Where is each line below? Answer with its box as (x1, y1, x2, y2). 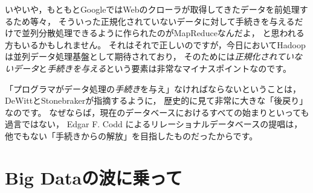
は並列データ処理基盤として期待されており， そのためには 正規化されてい (5, 50, 294, 63)
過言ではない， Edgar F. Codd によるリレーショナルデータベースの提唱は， (5, 118, 303, 130)
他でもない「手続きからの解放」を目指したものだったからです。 (5, 129, 258, 142)
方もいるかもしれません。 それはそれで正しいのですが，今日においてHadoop (5, 38, 306, 51)
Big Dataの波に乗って (5, 165, 182, 189)
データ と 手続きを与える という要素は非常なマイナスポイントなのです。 (13, 62, 291, 74)
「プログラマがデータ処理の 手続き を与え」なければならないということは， (5, 82, 301, 95)
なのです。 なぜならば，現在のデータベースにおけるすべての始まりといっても (5, 106, 309, 118)
